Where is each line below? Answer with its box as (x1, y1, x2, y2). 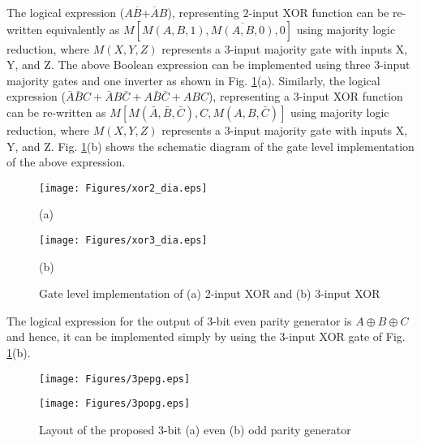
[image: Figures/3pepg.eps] (39, 373, 191, 385)
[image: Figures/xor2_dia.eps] (39, 182, 208, 194)
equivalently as (46, 20, 120, 37)
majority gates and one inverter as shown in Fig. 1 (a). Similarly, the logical (6, 71, 380, 88)
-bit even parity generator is (213, 312, 352, 329)
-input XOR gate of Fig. (285, 328, 406, 345)
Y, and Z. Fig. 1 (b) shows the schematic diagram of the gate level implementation (6, 137, 415, 154)
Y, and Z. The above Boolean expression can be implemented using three (6, 56, 371, 73)
